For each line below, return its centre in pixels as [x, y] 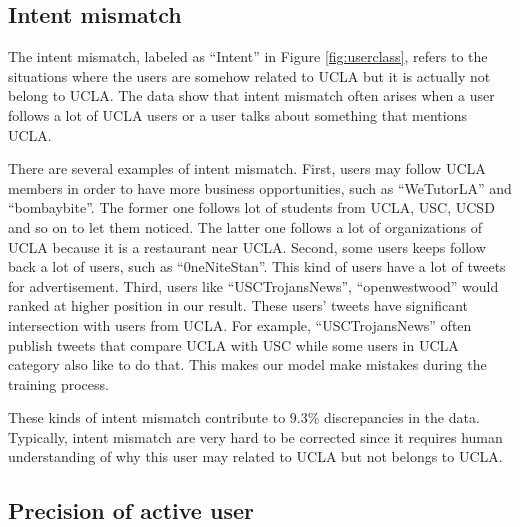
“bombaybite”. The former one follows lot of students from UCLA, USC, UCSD [251, 207]
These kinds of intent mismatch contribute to [147, 417]
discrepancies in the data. [402, 417]
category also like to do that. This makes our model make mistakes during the [247, 364]
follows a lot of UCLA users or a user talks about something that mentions [237, 114]
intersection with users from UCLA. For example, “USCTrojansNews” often [240, 324]
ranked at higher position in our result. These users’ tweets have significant [238, 305]
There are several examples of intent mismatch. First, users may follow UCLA [247, 168]
